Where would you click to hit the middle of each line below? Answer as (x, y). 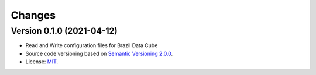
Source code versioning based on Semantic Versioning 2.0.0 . (99, 53)
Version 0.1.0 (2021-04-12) (64, 31)
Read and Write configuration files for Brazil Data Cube (92, 45)
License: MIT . (42, 62)
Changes (33, 15)
